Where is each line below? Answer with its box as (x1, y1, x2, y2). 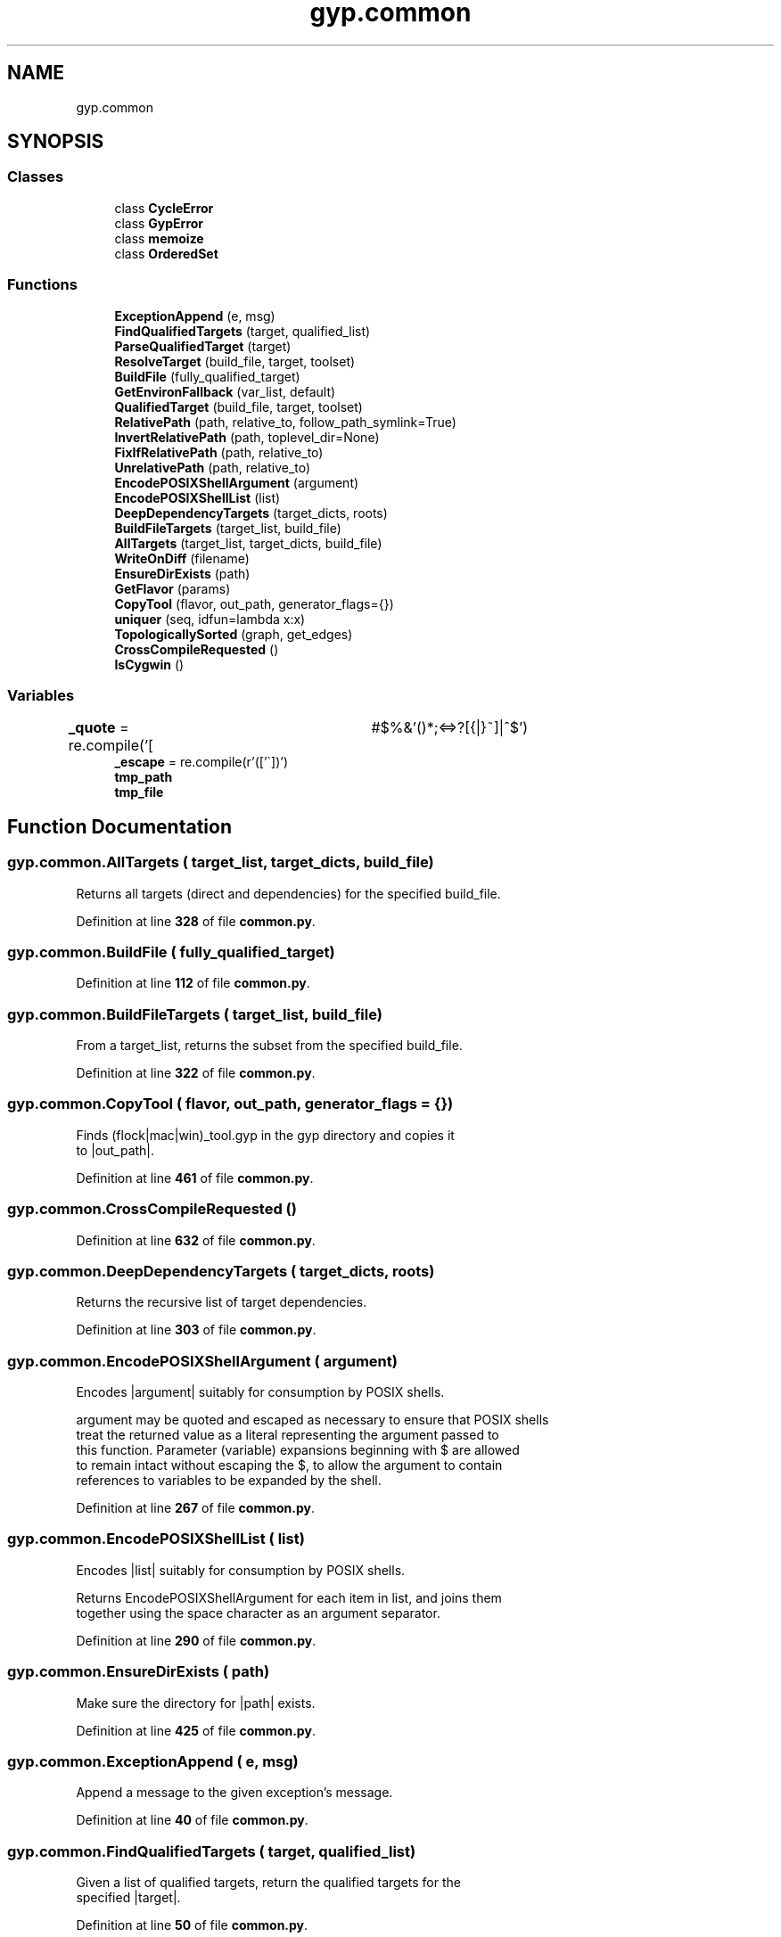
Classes (7, 168, 64, 186)
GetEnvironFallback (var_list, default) (114, 383, 336, 399)
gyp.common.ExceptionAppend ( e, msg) (7, 1752, 299, 1770)
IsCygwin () (114, 656, 185, 672)
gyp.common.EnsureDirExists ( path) (7, 1662, 270, 1681)
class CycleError (114, 200, 214, 216)
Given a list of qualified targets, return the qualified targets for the (76, 1875, 461, 1891)
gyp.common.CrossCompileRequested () (7, 1200, 297, 1219)
